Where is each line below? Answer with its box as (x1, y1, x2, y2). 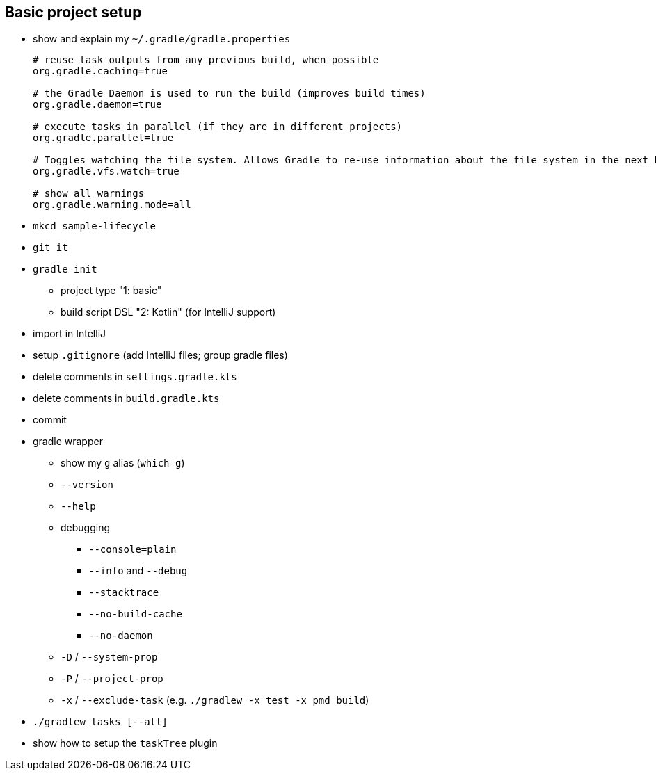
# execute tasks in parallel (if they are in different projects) (33, 121, 403, 133)
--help (61, 501, 96, 512)
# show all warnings (33, 188, 145, 200)
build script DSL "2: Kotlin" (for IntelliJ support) (61, 306, 276, 318)
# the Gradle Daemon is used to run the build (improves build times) (33, 88, 426, 99)
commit (33, 414, 67, 426)
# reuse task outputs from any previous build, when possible (33, 54, 379, 66)
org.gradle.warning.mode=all (33, 199, 191, 211)
